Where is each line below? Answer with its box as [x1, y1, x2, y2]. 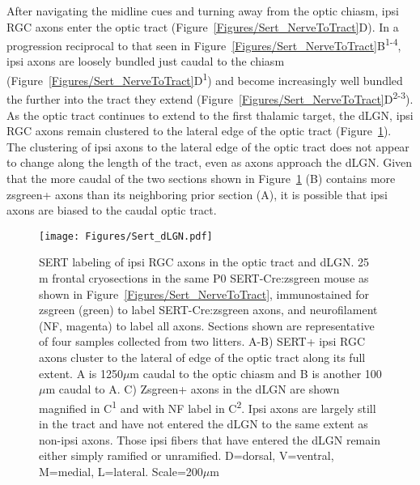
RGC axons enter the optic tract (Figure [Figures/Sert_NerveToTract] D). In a [6, 18, 399, 35]
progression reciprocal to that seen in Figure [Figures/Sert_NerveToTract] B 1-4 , [6, 35, 401, 53]
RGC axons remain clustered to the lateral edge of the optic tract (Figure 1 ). [6, 122, 392, 139]
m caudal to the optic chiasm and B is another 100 [129, 364, 382, 381]
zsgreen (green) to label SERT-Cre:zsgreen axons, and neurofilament [39, 301, 378, 318]
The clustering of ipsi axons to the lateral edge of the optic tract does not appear [6, 138, 409, 155]
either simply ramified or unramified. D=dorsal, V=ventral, [39, 447, 334, 464]
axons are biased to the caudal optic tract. [6, 202, 217, 219]
